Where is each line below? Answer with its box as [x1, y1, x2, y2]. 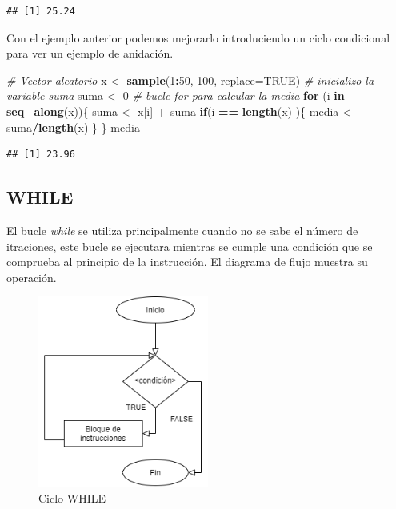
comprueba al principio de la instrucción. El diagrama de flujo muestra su [6, 253, 368, 270]
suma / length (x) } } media [6, 118, 140, 135]
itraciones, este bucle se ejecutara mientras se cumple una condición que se [6, 237, 373, 254]
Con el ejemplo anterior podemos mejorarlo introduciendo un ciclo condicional [6, 29, 390, 46]
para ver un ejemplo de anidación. [6, 45, 174, 62]
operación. [6, 268, 57, 285]
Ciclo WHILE [38, 490, 106, 506]
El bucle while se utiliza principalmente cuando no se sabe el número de [6, 221, 358, 238]
